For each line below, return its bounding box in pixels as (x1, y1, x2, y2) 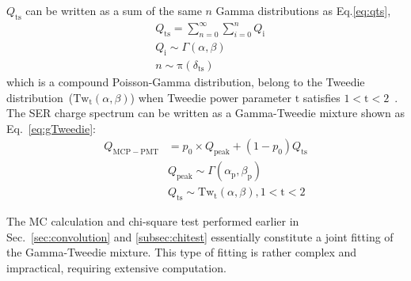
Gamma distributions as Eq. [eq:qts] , (215, 2, 391, 18)
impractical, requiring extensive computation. (6, 259, 226, 275)
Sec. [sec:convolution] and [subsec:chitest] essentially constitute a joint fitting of (6, 228, 394, 245)
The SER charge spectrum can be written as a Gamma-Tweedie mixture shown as (6, 104, 405, 121)
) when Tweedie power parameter (130, 89, 292, 105)
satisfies (303, 89, 341, 105)
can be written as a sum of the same (25, 2, 202, 18)
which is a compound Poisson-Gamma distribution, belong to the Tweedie (6, 73, 365, 89)
